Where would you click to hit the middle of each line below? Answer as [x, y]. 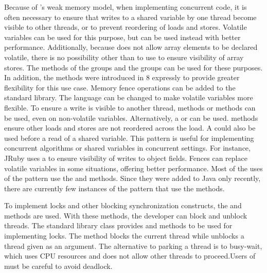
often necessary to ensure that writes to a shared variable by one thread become [130, 17]
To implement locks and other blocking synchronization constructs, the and [123, 205]
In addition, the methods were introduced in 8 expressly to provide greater [122, 77]
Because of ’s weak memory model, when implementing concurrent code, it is [126, 7]
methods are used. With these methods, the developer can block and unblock [126, 215]
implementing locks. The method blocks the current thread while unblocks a [124, 236]
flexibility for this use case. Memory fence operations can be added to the [120, 87]
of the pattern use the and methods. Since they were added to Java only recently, [132, 178]
